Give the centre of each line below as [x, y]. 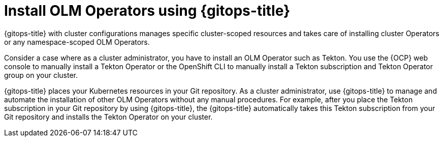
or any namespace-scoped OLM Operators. [77, 42]
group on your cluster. [41, 75]
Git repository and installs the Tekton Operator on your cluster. [108, 117]
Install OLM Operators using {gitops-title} [147, 11]
